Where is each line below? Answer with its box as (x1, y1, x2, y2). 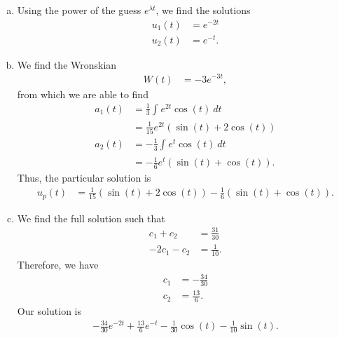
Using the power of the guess (17, 3, 141, 17)
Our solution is (17, 304, 82, 318)
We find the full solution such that (17, 210, 165, 225)
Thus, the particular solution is (17, 170, 151, 185)
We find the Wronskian (17, 57, 117, 72)
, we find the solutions (155, 3, 251, 17)
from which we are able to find (17, 86, 148, 101)
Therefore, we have (17, 257, 99, 271)
